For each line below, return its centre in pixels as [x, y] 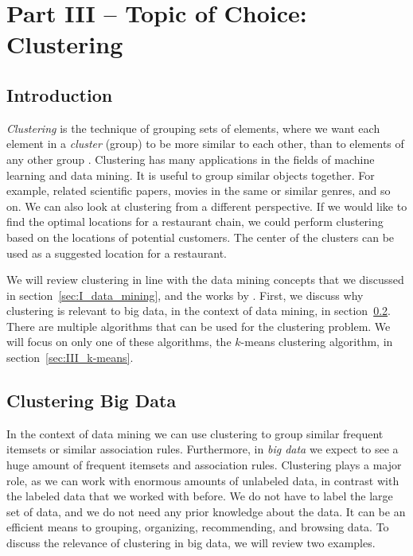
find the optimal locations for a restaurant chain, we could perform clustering [195, 222]
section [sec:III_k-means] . [70, 358]
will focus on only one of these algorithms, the [119, 342]
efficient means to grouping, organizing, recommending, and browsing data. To [198, 527]
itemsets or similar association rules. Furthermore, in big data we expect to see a [203, 449]
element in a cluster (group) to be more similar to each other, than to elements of [205, 144]
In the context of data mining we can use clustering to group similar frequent [195, 433]
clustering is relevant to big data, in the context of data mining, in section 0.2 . [199, 311]
